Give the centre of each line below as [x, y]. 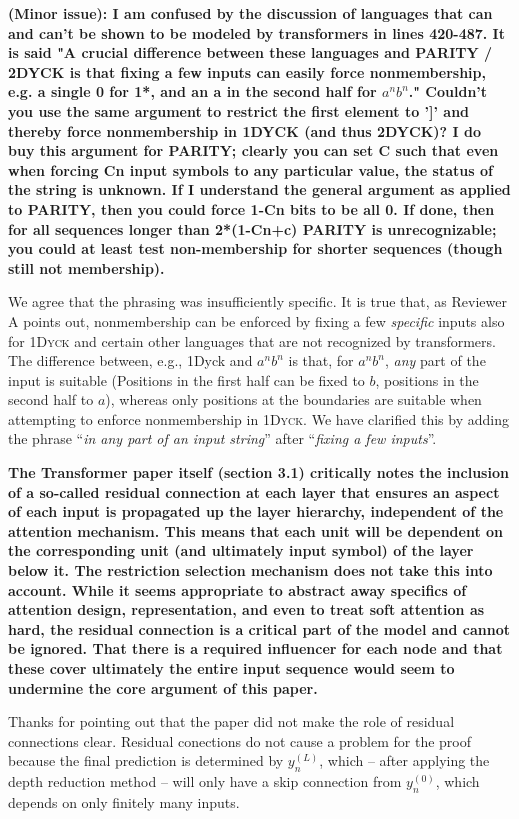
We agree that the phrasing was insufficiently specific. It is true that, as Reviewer [257, 301]
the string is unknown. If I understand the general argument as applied [259, 189]
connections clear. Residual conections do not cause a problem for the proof [240, 740]
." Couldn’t [448, 91]
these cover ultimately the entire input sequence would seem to [231, 668]
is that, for [321, 360]
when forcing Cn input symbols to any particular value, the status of [250, 169]
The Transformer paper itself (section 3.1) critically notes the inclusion [258, 472]
